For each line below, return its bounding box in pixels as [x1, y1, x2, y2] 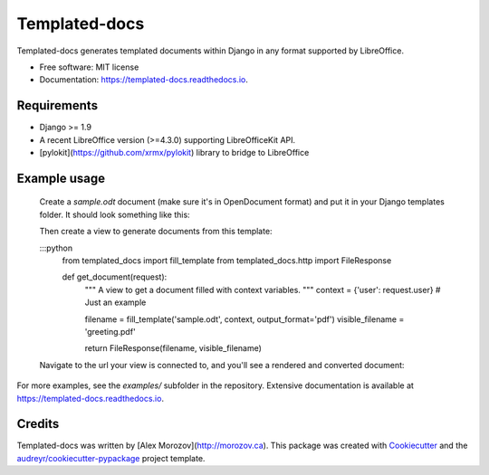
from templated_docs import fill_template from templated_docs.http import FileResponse [62, 254, 392, 266]
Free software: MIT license [39, 62, 139, 72]
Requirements [16, 98, 99, 113]
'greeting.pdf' [84, 326, 136, 337]
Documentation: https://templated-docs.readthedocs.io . [39, 74, 249, 85]
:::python [39, 242, 72, 253]
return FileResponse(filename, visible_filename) [84, 343, 263, 354]
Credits [16, 416, 60, 432]
